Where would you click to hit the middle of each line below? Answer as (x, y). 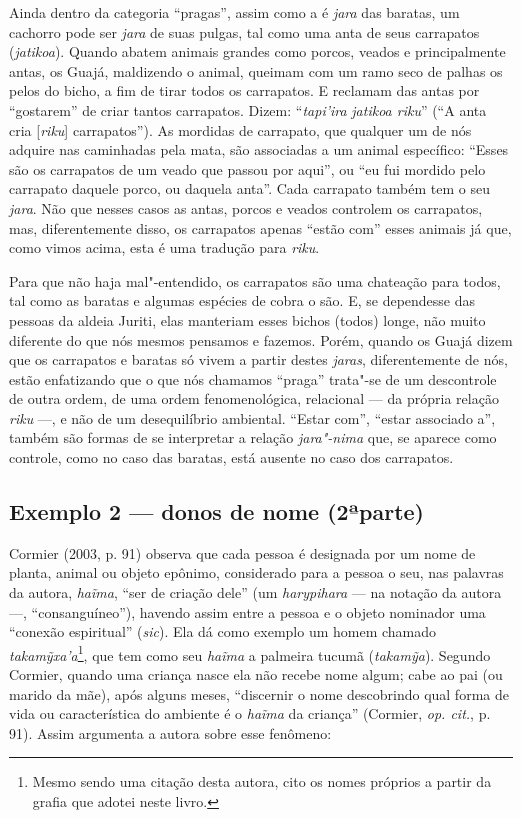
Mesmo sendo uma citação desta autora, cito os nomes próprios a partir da (262, 781)
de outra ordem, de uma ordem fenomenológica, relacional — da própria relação (254, 398)
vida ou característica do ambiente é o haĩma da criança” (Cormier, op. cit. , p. (250, 713)
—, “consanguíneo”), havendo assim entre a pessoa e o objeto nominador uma (247, 611)
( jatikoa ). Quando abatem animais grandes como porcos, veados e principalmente (257, 51)
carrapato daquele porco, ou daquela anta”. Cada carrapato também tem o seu (249, 188)
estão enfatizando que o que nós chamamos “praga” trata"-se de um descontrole (253, 378)
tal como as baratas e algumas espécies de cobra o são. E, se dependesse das (242, 300)
